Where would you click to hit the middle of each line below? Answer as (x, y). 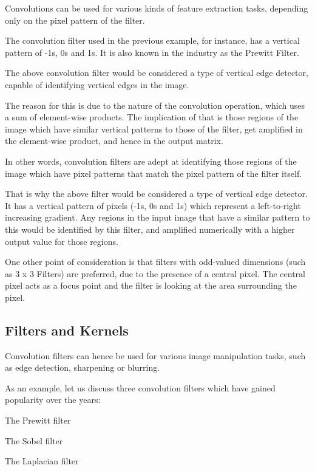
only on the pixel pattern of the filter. (75, 20)
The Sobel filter (34, 440)
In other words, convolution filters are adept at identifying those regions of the (151, 161)
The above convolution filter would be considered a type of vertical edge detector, (157, 73)
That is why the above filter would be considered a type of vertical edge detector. (156, 194)
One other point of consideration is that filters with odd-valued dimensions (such (155, 262)
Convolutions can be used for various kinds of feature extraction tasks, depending (157, 8)
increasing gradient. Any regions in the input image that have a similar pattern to (157, 217)
